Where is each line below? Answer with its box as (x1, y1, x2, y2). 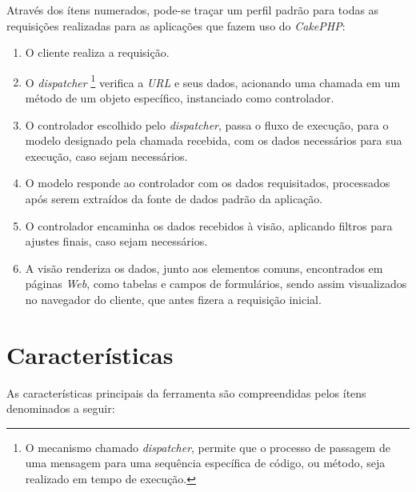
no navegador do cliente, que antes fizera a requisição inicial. (25, 290, 322, 307)
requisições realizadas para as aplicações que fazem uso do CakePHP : (6, 17, 346, 34)
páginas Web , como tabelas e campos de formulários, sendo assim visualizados (25, 275, 407, 292)
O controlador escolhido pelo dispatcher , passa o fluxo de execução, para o (25, 116, 389, 133)
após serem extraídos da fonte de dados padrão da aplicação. (25, 190, 323, 206)
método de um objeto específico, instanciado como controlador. (25, 90, 334, 106)
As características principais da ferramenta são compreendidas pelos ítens (6, 384, 366, 401)
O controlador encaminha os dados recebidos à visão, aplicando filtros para (25, 217, 393, 234)
